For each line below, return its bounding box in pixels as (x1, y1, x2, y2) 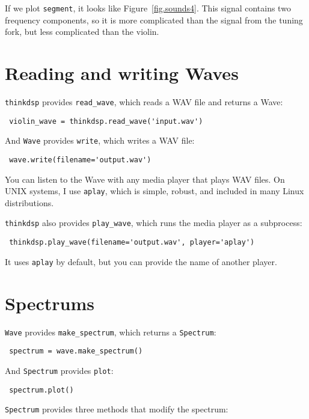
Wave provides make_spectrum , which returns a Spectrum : (5, 325, 216, 338)
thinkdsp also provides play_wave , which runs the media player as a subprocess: (5, 216, 302, 229)
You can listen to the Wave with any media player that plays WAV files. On (5, 173, 285, 185)
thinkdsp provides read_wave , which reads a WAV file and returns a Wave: (5, 95, 283, 108)
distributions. (5, 196, 54, 209)
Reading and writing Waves (5, 61, 239, 85)
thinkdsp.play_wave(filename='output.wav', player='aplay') (9, 238, 255, 247)
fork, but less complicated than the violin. (5, 25, 159, 38)
